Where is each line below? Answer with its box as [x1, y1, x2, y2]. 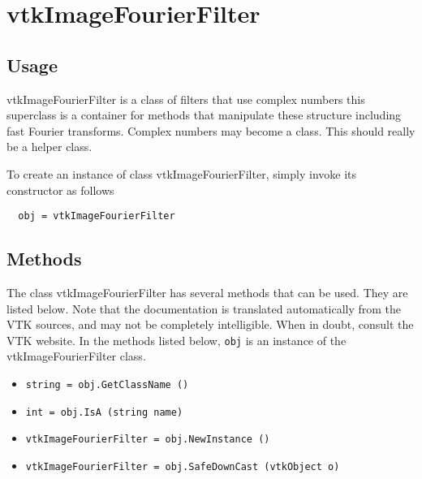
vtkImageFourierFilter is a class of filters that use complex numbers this [6, 90, 365, 107]
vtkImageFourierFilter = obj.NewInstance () [25, 434, 270, 446]
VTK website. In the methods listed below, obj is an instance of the [6, 331, 347, 348]
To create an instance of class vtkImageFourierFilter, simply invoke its [6, 165, 357, 182]
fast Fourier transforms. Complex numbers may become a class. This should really [6, 122, 416, 139]
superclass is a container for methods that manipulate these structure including [6, 106, 402, 123]
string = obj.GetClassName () [25, 379, 189, 391]
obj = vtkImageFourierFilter [18, 210, 175, 222]
